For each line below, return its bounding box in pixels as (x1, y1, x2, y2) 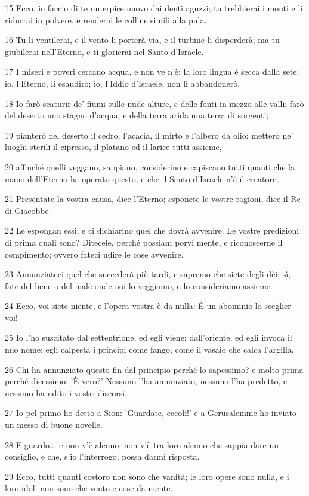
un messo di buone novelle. (5, 418, 103, 431)
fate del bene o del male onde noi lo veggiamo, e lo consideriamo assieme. (5, 279, 273, 292)
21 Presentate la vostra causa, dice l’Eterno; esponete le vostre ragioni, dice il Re (5, 192, 301, 205)
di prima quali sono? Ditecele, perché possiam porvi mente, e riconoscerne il (5, 235, 283, 248)
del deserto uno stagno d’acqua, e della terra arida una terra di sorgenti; (5, 109, 269, 121)
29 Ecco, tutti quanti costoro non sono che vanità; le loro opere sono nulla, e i (5, 470, 289, 482)
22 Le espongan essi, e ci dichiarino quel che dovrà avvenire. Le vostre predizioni (5, 224, 299, 237)
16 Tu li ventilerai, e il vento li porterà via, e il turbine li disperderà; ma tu (5, 33, 280, 46)
